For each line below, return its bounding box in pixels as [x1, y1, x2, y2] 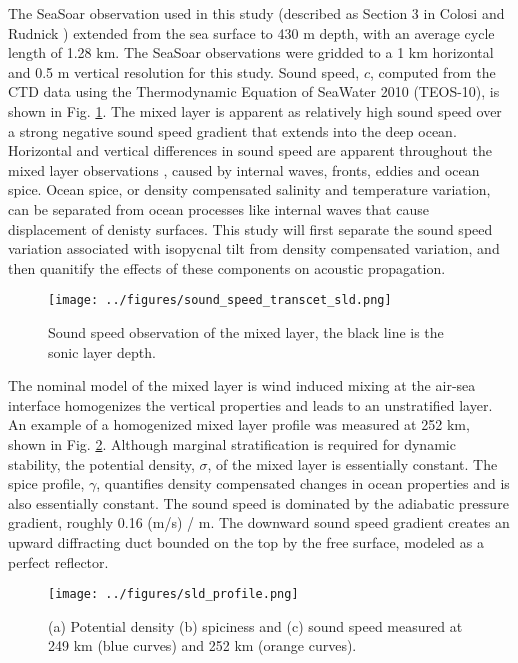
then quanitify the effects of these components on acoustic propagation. [8, 257, 446, 278]
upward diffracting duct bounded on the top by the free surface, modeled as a [8, 531, 484, 552]
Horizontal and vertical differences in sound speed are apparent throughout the [8, 140, 492, 161]
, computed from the [369, 61, 496, 82]
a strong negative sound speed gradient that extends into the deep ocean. [8, 120, 457, 141]
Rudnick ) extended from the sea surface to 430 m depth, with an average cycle [8, 22, 495, 43]
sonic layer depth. [48, 341, 156, 362]
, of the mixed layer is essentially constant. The [207, 453, 498, 474]
